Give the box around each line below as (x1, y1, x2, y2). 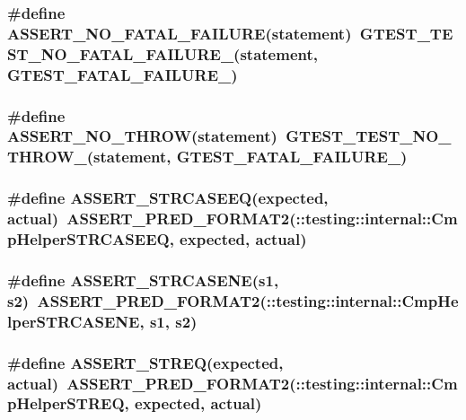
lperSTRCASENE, (7, 310, 145, 332)
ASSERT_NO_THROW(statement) (7, 125, 277, 147)
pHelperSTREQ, (7, 392, 129, 415)
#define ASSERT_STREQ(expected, (7, 351, 284, 373)
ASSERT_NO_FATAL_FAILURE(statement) (7, 22, 352, 44)
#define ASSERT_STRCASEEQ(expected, (7, 187, 329, 209)
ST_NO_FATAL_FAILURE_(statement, (7, 42, 318, 65)
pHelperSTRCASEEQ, (7, 228, 174, 250)
